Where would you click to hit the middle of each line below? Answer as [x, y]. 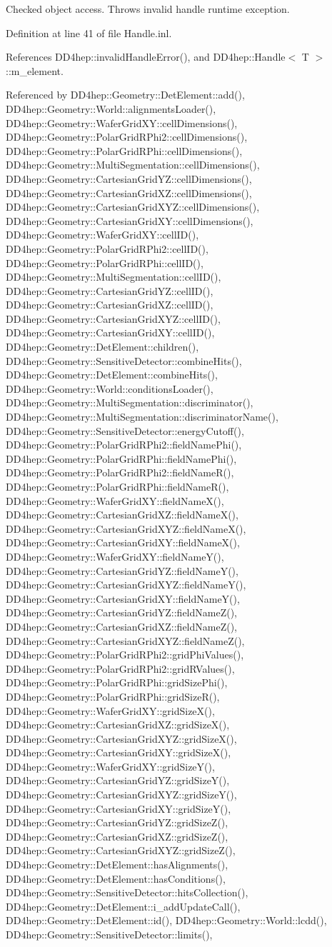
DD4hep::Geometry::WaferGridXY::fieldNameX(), [115, 500]
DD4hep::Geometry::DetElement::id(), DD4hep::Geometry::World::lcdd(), [166, 920]
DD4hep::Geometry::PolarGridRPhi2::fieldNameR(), [120, 472]
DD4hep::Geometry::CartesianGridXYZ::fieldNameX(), [126, 528]
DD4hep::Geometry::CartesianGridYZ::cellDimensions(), [129, 178]
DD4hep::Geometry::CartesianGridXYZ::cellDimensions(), [133, 207]
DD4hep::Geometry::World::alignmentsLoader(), [111, 108]
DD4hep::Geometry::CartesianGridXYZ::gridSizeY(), [121, 795]
